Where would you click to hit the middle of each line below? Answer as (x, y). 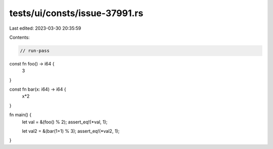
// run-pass (35, 51)
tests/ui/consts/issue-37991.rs (76, 13)
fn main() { (20, 115)
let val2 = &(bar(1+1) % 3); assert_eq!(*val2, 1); (71, 131)
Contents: (19, 37)
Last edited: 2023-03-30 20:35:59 (45, 28)
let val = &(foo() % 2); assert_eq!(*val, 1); (65, 122)
